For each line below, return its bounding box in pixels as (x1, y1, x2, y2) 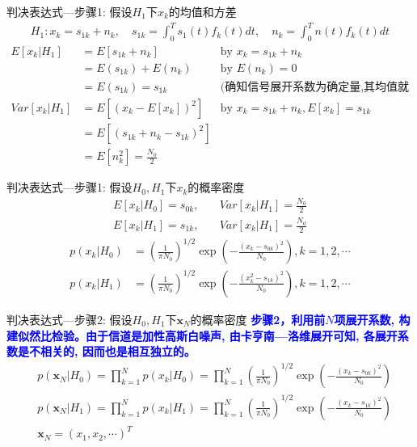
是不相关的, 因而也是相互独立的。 (17, 343, 196, 360)
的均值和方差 (168, 3, 237, 19)
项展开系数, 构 (334, 310, 411, 327)
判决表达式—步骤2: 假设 (6, 310, 133, 327)
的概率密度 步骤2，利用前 (190, 310, 326, 327)
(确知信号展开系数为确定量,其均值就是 (220, 82, 410, 93)
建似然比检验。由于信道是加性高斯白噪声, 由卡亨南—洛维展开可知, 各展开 (6, 327, 398, 344)
